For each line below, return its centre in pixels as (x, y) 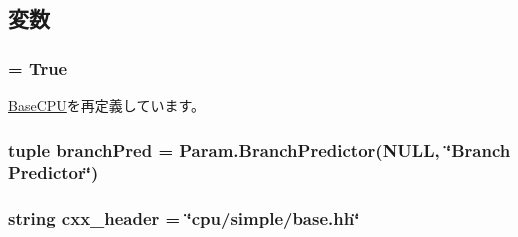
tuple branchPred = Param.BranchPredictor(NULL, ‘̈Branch (259, 149)
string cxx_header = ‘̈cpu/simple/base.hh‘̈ (184, 218)
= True (38, 67)
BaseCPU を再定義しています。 (106, 105)
